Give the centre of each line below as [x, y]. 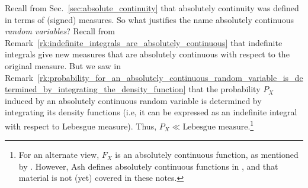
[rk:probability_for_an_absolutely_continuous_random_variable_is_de [170, 77]
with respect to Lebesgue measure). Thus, [81, 126]
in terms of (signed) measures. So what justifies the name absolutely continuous [149, 19]
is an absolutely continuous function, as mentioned [207, 155]
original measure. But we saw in [63, 65]
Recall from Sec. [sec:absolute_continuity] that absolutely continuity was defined [152, 8]
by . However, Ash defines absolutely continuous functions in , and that [148, 166]
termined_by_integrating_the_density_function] [95, 89]
